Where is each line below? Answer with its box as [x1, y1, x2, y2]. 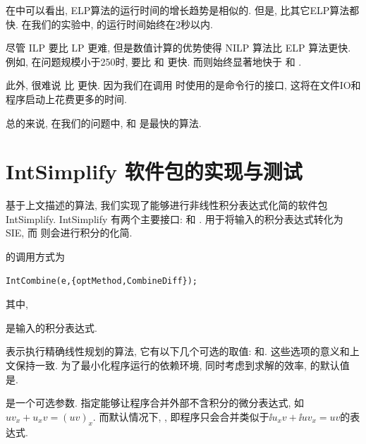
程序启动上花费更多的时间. [6, 91, 127, 106]
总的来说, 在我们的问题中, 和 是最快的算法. [6, 115, 202, 130]
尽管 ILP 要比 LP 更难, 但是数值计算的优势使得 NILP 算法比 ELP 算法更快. [6, 40, 351, 55]
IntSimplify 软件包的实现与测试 [6, 157, 303, 186]
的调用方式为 [6, 249, 65, 264]
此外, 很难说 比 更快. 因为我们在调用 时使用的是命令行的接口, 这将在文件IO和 [6, 78, 361, 92]
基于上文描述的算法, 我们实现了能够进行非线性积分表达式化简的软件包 [6, 198, 328, 212]
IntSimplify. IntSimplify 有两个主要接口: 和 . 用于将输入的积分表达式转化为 [6, 211, 343, 226]
